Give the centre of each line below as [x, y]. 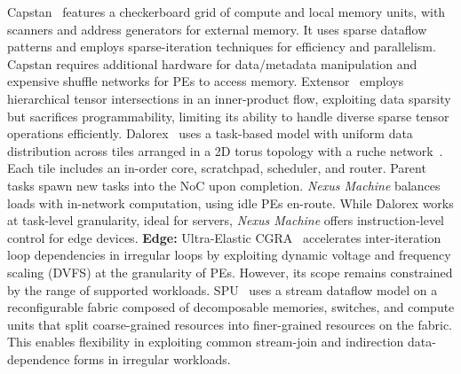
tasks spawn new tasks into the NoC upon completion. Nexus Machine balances [224, 185]
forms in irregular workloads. [152, 358]
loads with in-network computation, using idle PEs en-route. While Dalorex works [230, 203]
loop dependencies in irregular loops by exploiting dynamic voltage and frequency [229, 255]
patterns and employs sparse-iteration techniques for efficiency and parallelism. [222, 47]
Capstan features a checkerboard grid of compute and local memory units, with [227, 12]
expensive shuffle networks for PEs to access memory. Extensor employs [206, 81]
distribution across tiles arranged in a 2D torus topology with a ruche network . [225, 150]
